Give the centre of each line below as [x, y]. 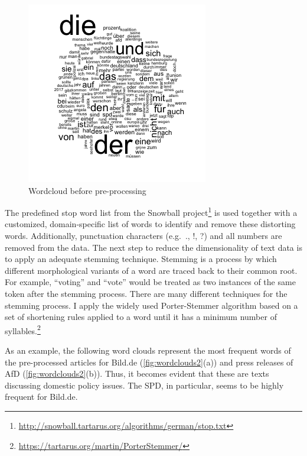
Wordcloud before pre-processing [87, 190]
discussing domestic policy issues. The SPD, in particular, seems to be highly [144, 385]
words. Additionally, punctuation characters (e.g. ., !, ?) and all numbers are [143, 236]
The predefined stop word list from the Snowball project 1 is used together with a [151, 211]
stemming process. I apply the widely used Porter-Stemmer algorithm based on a [151, 305]
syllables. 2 [23, 329]
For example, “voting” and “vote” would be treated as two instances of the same [150, 282]
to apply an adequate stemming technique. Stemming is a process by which [141, 259]
